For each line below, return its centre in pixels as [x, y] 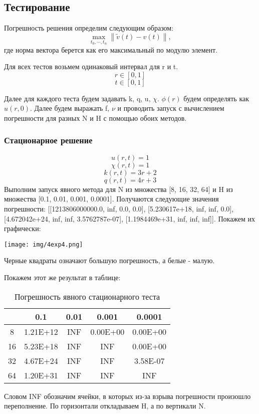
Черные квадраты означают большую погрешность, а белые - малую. [109, 260]
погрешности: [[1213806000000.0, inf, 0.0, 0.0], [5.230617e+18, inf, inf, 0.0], [119, 208]
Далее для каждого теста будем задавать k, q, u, [77, 98]
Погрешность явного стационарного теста [87, 296]
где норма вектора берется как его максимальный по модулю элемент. [111, 49]
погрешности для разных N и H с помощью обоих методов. [95, 118]
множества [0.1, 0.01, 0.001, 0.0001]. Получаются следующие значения [111, 199]
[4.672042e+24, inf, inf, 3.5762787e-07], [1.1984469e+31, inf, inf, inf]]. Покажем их [130, 218]
